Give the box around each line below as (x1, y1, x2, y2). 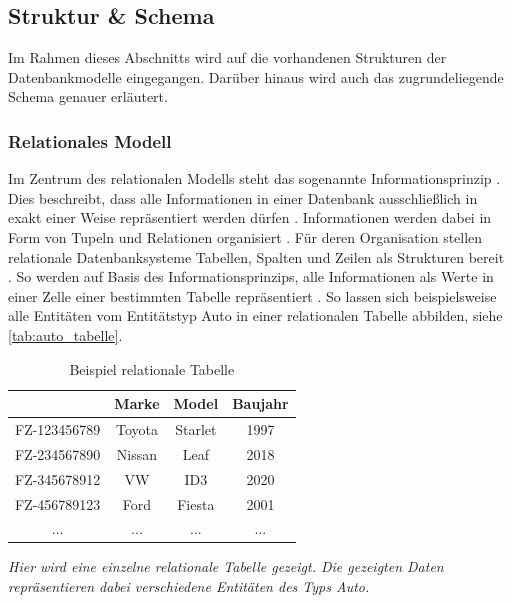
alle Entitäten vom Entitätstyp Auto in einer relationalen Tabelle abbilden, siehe (8, 305, 503, 326)
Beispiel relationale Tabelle (69, 358, 235, 379)
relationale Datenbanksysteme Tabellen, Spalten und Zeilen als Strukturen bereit (8, 246, 505, 267)
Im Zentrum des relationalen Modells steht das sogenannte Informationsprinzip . (8, 168, 501, 189)
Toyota (115, 418, 158, 439)
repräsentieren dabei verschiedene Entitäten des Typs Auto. (8, 576, 370, 597)
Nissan (116, 443, 158, 464)
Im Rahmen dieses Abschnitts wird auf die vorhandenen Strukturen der (8, 47, 447, 68)
